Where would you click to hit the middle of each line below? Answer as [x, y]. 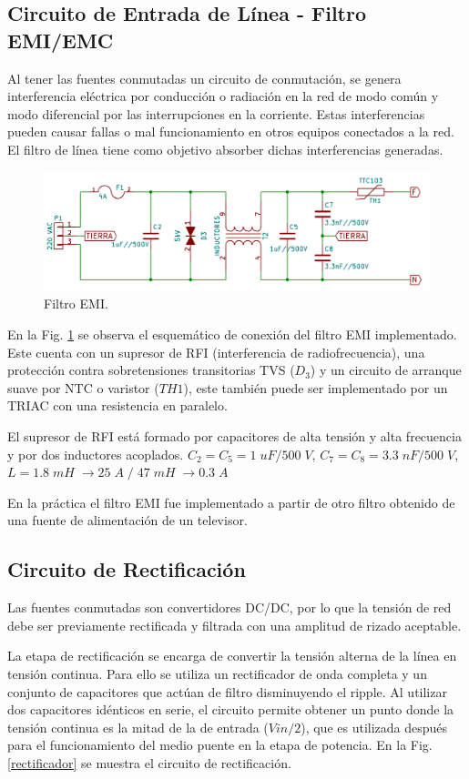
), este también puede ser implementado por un [316, 387]
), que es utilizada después [374, 727]
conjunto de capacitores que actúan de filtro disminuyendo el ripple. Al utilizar [227, 691]
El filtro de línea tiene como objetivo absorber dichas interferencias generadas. [225, 149]
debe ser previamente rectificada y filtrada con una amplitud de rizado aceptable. [234, 625]
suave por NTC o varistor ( [83, 387]
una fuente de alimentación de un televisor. [127, 520]
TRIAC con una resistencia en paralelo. [117, 405]
